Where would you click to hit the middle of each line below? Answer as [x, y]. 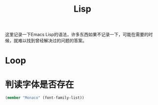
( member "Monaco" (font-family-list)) [45, 98]
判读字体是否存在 [40, 84]
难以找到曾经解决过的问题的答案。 [52, 41]
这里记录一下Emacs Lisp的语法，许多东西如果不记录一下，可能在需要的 [77, 35]
